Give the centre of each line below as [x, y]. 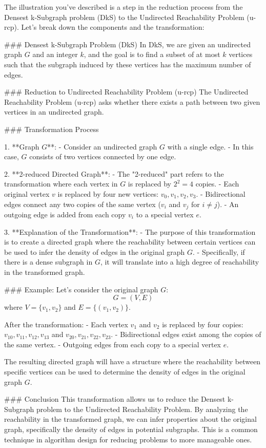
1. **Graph [22, 146]
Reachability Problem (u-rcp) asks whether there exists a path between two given [132, 101]
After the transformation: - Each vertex [66, 324]
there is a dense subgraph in [48, 262]
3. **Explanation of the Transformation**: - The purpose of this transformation [130, 231]
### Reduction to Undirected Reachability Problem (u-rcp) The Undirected [126, 92]
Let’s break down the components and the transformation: [113, 27]
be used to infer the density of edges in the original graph [95, 251]
